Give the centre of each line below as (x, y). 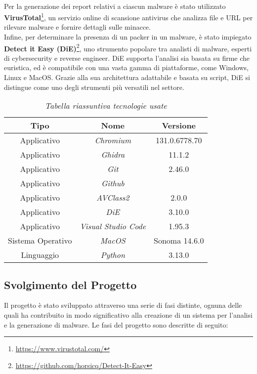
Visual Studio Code (113, 226)
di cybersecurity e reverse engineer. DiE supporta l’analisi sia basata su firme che (127, 58)
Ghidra (113, 155)
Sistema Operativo (40, 241)
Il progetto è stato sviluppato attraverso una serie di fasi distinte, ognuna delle (123, 305)
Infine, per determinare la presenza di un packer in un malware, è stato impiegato (128, 37)
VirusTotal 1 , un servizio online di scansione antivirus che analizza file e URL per (128, 17)
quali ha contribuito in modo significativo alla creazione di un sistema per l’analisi (128, 315)
